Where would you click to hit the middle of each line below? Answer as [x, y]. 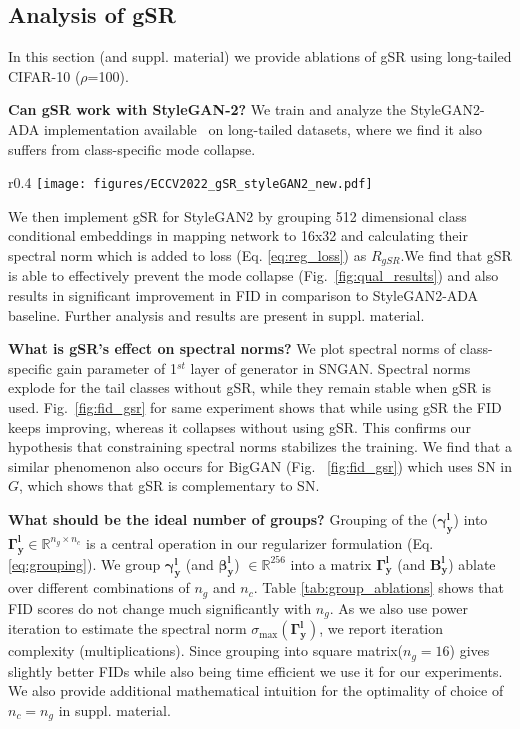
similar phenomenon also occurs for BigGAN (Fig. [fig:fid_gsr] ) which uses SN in [260, 465]
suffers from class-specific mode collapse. [132, 148]
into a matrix [331, 563]
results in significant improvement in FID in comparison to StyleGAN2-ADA [243, 295]
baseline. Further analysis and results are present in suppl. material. [216, 314]
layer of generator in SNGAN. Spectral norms [330, 367]
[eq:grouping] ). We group [84, 563]
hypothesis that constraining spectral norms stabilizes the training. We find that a [260, 446]
